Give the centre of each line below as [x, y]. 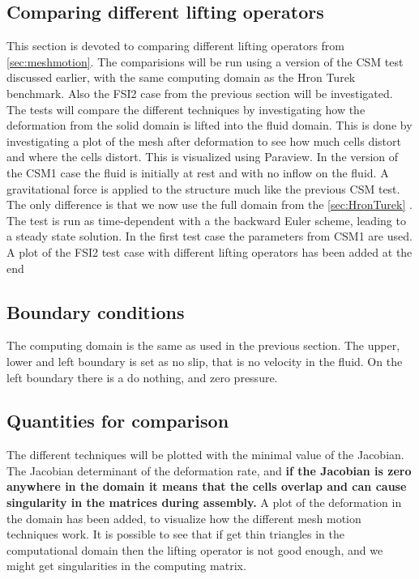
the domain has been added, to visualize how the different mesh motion [184, 518]
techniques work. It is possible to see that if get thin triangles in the [176, 534]
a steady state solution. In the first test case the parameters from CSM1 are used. [209, 236]
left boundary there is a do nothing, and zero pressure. [142, 377]
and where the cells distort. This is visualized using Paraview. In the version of [203, 157]
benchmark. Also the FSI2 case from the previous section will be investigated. [200, 93]
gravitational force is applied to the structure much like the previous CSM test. [203, 188]
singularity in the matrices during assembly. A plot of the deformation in [204, 502]
